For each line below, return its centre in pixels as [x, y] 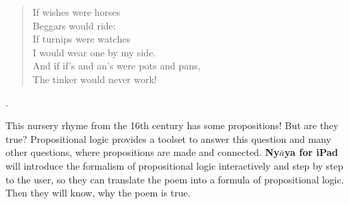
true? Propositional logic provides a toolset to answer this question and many [168, 138]
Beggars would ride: [74, 25]
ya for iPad [311, 152]
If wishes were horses [76, 12]
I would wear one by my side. [94, 52]
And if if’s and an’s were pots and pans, [117, 66]
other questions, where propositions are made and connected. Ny [143, 152]
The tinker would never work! [95, 79]
